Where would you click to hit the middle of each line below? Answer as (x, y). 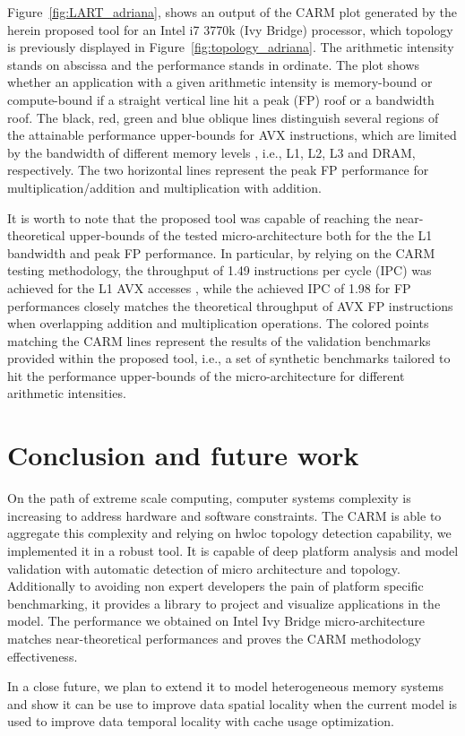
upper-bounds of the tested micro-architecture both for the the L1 (251, 235)
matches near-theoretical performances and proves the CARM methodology (214, 638)
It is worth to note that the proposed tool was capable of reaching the (199, 217)
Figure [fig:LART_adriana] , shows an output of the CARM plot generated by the (232, 12)
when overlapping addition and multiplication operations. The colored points (218, 323)
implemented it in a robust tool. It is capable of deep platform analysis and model (233, 550)
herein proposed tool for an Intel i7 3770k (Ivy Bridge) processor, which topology (230, 29)
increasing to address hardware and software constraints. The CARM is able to (224, 515)
